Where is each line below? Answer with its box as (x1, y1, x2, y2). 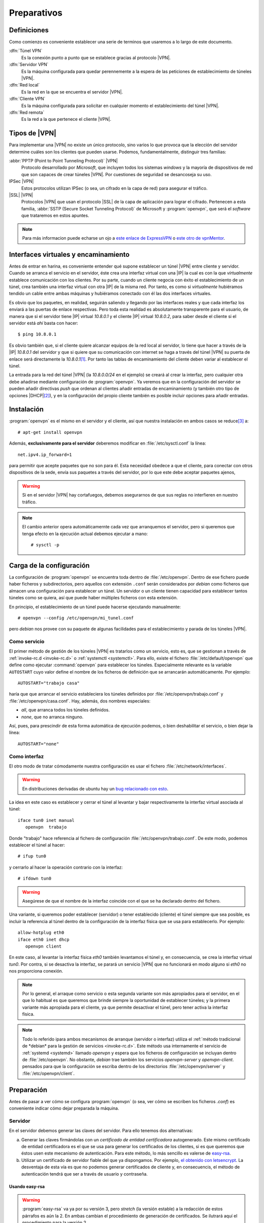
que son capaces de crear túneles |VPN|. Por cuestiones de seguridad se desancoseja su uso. (21, 171, 212, 177)
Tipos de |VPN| (9, 129, 57, 137)
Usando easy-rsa (9, 1183, 45, 1189)
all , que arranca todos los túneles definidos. (21, 707, 110, 713)
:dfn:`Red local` (9, 82, 40, 88)
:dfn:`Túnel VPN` (9, 48, 43, 54)
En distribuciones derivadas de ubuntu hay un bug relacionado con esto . (22, 786, 169, 792)
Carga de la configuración (9, 561, 90, 569)
